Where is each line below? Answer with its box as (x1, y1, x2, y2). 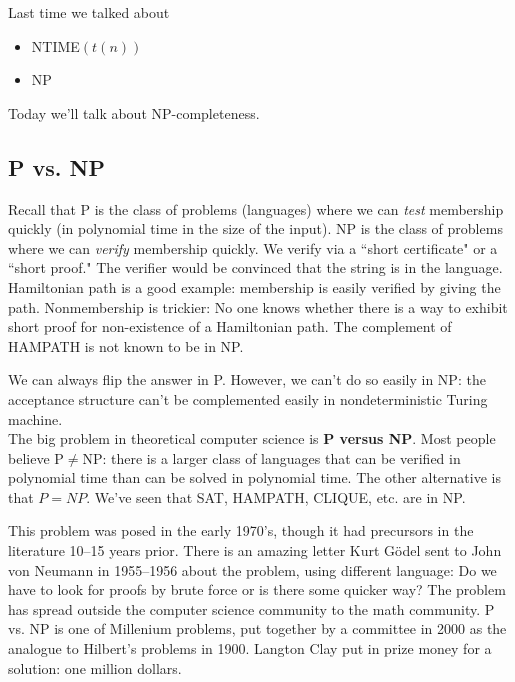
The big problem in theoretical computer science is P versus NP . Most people (8, 428, 496, 449)
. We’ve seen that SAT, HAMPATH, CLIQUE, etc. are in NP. (86, 486, 466, 507)
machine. (8, 408, 63, 429)
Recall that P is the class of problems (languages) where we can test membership (8, 198, 504, 219)
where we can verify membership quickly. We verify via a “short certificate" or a (8, 237, 498, 258)
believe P (8, 447, 64, 468)
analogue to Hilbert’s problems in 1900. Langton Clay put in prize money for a (8, 638, 492, 659)
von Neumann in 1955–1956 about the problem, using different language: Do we (8, 559, 497, 580)
